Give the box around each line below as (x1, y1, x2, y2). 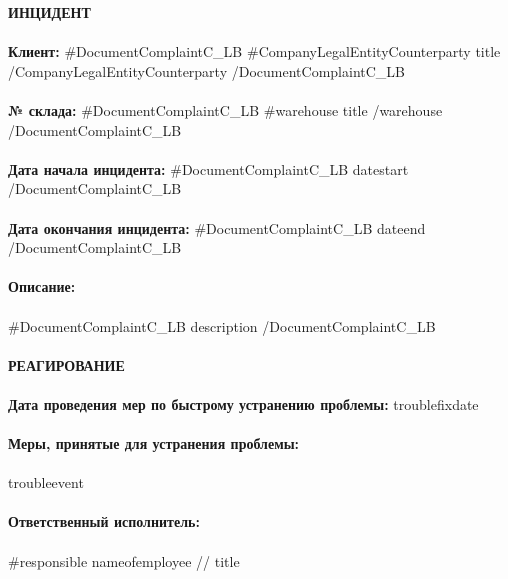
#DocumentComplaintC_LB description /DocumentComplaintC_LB (8, 315, 436, 336)
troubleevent (8, 472, 84, 493)
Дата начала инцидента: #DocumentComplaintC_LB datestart (8, 158, 409, 179)
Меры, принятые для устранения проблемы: (8, 433, 300, 454)
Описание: (8, 276, 76, 297)
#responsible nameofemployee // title (8, 550, 240, 571)
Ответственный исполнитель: (8, 511, 200, 532)
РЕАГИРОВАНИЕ (8, 354, 125, 375)
